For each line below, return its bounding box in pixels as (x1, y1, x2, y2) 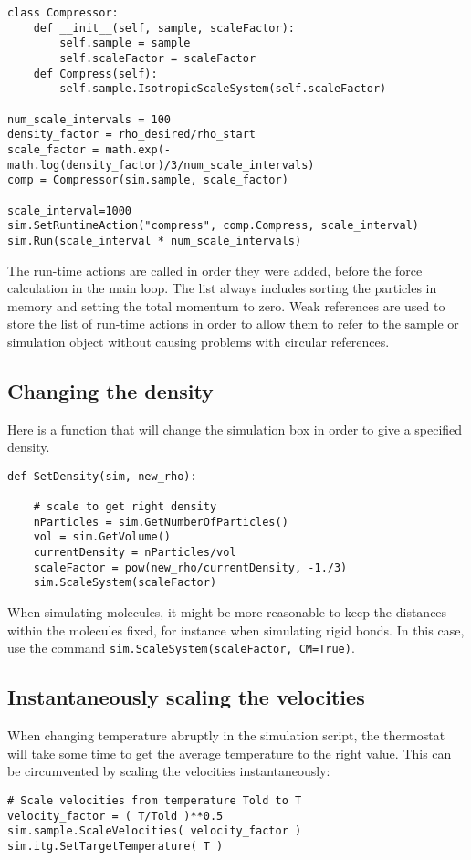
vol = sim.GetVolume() (33, 530, 171, 544)
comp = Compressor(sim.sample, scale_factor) (7, 173, 288, 187)
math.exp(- (105, 142, 171, 156)
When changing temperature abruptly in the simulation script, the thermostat (7, 726, 445, 745)
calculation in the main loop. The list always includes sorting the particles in (7, 278, 437, 298)
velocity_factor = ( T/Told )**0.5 (7, 809, 224, 823)
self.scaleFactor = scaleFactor (59, 51, 256, 65)
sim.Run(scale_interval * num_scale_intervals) (7, 234, 302, 247)
